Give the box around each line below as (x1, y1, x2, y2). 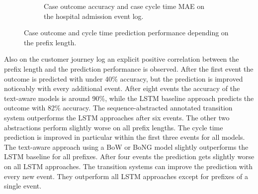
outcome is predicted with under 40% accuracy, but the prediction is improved (4, 73, 243, 84)
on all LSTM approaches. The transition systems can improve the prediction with (4, 161, 253, 171)
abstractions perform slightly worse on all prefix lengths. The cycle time (4, 122, 223, 132)
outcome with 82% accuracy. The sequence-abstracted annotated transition (4, 102, 233, 113)
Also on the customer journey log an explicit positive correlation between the (4, 54, 239, 64)
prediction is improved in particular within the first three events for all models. (4, 132, 245, 142)
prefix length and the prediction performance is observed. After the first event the (4, 63, 254, 74)
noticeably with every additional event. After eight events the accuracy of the (4, 83, 240, 94)
